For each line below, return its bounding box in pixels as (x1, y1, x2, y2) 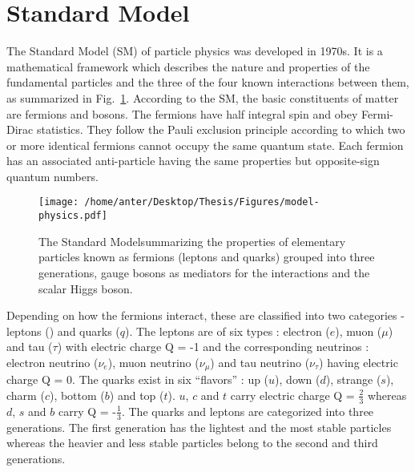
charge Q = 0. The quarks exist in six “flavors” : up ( (6, 371, 269, 388)
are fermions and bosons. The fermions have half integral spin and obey (6, 105, 358, 122)
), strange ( (325, 371, 381, 388)
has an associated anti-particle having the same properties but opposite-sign (6, 152, 380, 169)
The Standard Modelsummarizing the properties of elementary (38, 232, 346, 249)
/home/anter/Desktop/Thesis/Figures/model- (84, 196, 320, 208)
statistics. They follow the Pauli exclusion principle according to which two (36, 121, 405, 138)
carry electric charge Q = (230, 386, 355, 403)
